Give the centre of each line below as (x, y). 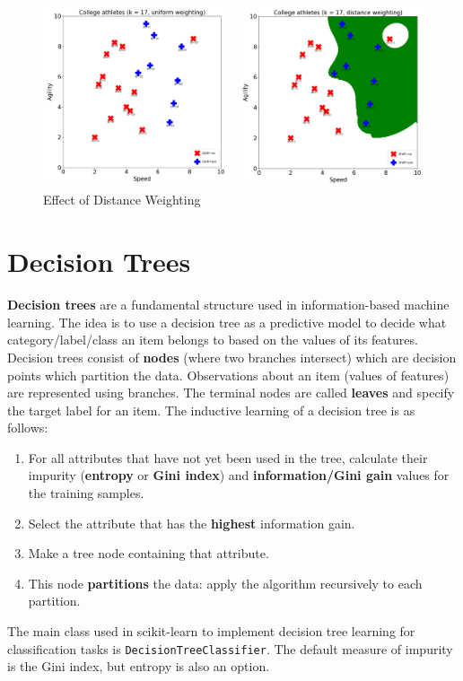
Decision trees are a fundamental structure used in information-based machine (228, 305)
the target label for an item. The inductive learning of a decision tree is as (211, 410)
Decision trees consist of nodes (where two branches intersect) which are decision (232, 357)
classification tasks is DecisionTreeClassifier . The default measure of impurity (230, 648)
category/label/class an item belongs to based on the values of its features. (213, 340)
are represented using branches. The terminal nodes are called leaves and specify (231, 393)
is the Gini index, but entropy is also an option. (139, 666)
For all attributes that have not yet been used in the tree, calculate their (228, 457)
